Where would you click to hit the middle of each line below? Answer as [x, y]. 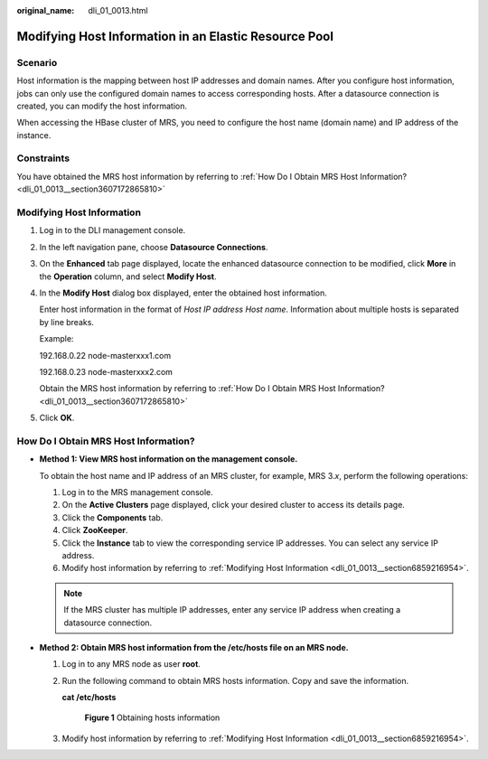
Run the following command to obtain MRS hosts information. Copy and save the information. [235, 680]
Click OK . [57, 418]
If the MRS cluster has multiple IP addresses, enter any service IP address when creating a [232, 610]
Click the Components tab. [113, 517]
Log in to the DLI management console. [113, 230]
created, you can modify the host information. [102, 106]
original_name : [46, 10]
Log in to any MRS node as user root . [131, 664]
